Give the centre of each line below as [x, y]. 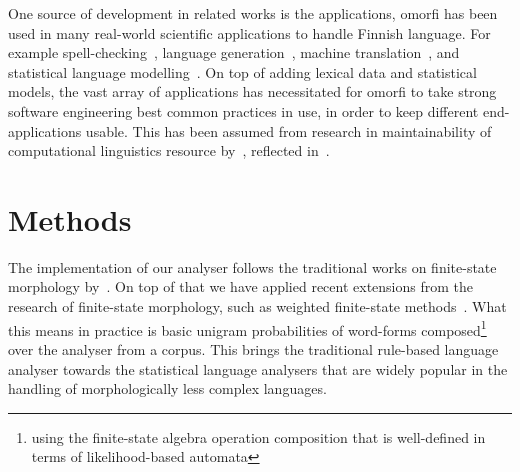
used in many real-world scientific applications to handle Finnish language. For [249, 32]
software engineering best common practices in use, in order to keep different [243, 110]
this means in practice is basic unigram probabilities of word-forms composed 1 [247, 328]
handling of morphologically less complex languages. [167, 388]
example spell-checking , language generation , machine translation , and [234, 52]
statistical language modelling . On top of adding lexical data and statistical [242, 71]
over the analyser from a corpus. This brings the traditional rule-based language [253, 348]
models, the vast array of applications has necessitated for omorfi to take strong [252, 91]
